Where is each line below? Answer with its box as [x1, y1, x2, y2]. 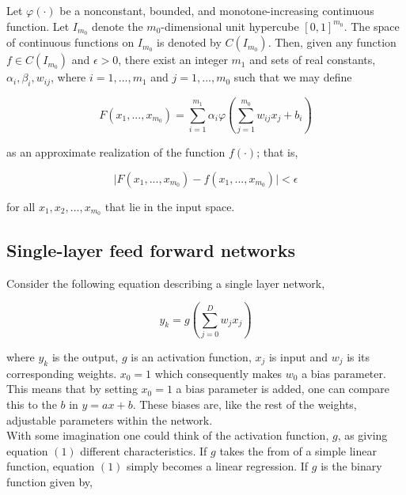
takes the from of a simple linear [219, 442, 377, 459]
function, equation [6, 458, 95, 474]
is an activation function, [131, 348, 252, 365]
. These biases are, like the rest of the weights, [132, 395, 357, 412]
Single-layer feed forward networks [6, 237, 295, 262]
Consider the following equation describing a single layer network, [6, 274, 325, 291]
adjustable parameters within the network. [6, 411, 213, 428]
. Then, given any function [268, 34, 397, 51]
